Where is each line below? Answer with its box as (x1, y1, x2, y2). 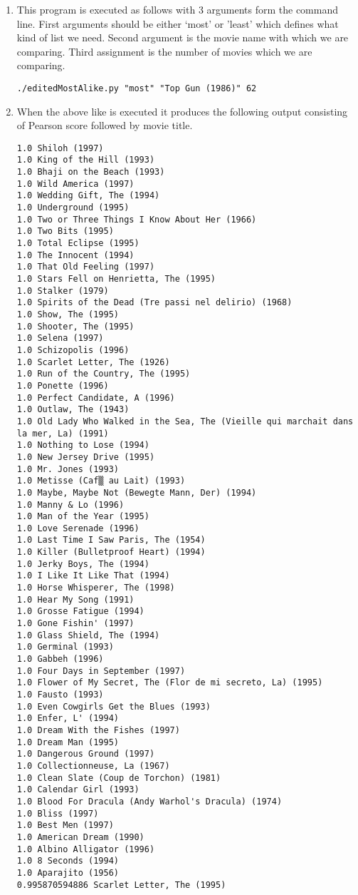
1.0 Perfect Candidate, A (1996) (16, 392, 175, 403)
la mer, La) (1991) (16, 428, 109, 439)
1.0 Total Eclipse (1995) (16, 238, 139, 249)
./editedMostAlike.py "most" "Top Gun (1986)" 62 (16, 83, 257, 93)
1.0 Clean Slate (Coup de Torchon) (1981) (16, 772, 221, 783)
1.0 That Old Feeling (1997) (16, 262, 155, 272)
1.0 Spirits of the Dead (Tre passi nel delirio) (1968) (16, 297, 293, 308)
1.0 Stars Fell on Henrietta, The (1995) (16, 274, 216, 285)
